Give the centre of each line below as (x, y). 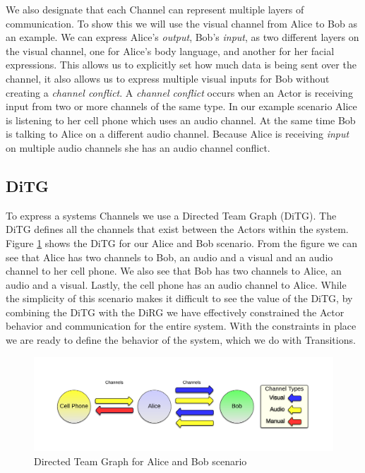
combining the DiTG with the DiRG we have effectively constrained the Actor (175, 312)
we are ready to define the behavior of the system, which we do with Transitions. (181, 340)
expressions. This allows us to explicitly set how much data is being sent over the (181, 65)
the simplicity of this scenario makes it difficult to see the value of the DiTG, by (179, 298)
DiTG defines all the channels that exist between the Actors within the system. (177, 229)
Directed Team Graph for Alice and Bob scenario (140, 461)
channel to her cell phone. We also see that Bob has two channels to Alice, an (174, 271)
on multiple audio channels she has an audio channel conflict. (138, 147)
